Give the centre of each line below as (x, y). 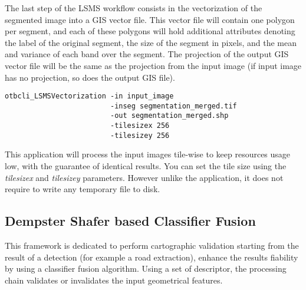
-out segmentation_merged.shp (169, 116)
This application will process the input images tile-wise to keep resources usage (148, 154)
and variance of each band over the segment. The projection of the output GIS (147, 54)
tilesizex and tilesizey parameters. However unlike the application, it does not (144, 177)
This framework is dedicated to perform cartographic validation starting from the (152, 245)
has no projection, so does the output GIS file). (90, 77)
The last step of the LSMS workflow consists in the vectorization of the (134, 8)
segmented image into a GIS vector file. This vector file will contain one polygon (150, 19)
